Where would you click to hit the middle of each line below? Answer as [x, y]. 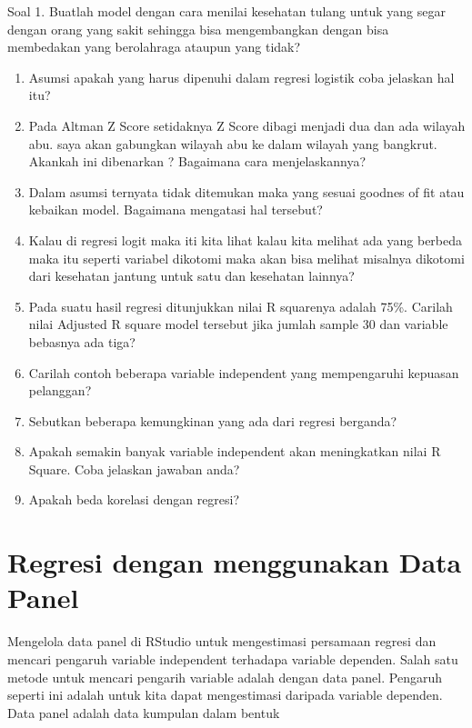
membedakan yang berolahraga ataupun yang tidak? [154, 47]
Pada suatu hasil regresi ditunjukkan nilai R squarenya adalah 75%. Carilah [241, 306]
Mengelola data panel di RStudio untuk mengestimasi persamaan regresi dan [222, 641]
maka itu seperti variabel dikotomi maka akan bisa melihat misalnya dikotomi [246, 258]
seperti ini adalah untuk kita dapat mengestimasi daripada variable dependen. [225, 695]
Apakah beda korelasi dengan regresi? [134, 499]
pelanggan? [60, 390]
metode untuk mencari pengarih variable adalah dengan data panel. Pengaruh [225, 677]
